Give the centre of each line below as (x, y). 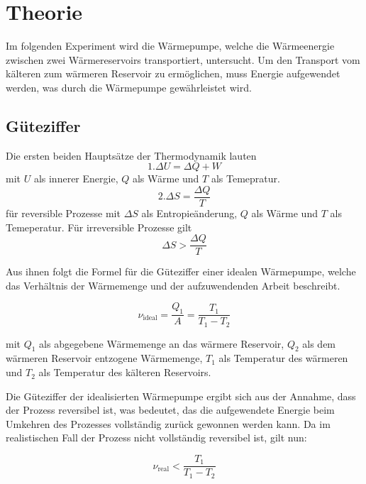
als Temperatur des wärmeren (283, 358)
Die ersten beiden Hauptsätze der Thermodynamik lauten (131, 155)
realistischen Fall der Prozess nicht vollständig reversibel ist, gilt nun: (156, 438)
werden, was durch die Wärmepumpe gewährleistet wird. (129, 87)
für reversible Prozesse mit (63, 213)
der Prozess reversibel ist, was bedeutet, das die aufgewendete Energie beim (170, 410)
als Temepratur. (245, 178)
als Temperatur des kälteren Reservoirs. (125, 372)
